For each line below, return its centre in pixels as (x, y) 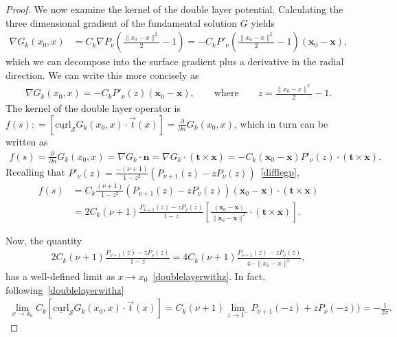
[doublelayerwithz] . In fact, (209, 276)
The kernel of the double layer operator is (93, 108)
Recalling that (35, 172)
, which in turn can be (281, 123)
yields (263, 22)
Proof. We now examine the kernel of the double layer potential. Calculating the (174, 9)
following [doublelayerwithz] (65, 289)
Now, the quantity (44, 240)
